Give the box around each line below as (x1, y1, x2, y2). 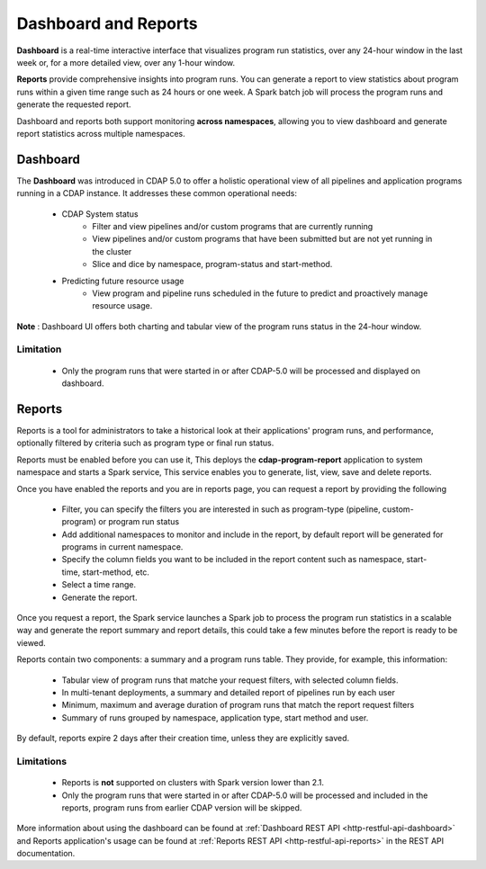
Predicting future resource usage (61, 275, 184, 286)
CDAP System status (61, 208, 139, 219)
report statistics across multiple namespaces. (16, 128, 186, 139)
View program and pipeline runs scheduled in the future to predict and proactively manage (92, 288, 428, 299)
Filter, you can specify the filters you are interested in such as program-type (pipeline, (61, 504, 382, 515)
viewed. (16, 637, 47, 648)
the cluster (92, 246, 132, 256)
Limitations (16, 755, 67, 767)
